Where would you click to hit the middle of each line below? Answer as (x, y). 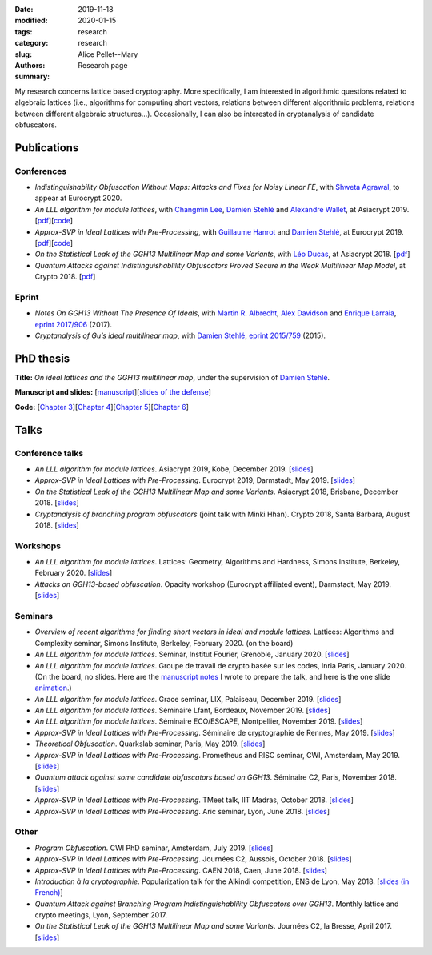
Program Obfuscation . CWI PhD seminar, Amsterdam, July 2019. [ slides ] (154, 848)
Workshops (38, 546)
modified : (31, 21)
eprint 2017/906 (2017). (73, 324)
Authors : (30, 65)
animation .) (53, 688)
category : (32, 43)
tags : (24, 31)
